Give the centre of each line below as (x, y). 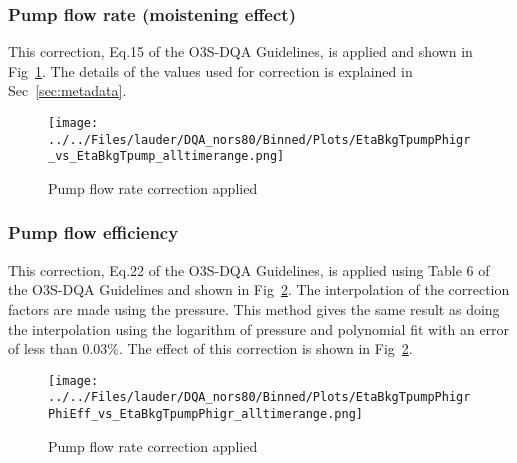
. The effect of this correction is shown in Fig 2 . (266, 348)
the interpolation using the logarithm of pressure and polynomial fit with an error (259, 328)
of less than (43, 348)
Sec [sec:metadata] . (67, 90)
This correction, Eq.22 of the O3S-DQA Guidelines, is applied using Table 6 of (249, 269)
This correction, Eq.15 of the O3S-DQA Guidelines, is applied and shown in (240, 51)
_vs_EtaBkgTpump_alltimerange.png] (166, 156)
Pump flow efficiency (93, 232)
